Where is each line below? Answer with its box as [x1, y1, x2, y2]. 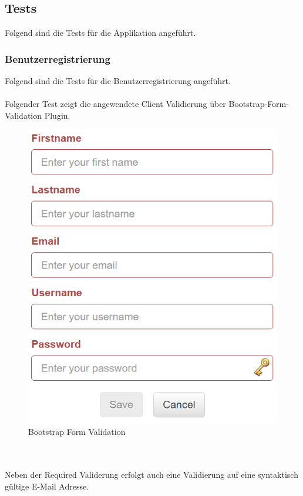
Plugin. [44, 109, 70, 121]
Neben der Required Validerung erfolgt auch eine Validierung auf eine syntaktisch [5, 468, 298, 481]
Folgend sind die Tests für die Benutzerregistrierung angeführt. [5, 75, 231, 87]
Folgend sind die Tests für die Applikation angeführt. [5, 26, 196, 39]
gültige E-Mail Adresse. [5, 480, 89, 492]
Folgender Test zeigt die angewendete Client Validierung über [5, 98, 226, 110]
